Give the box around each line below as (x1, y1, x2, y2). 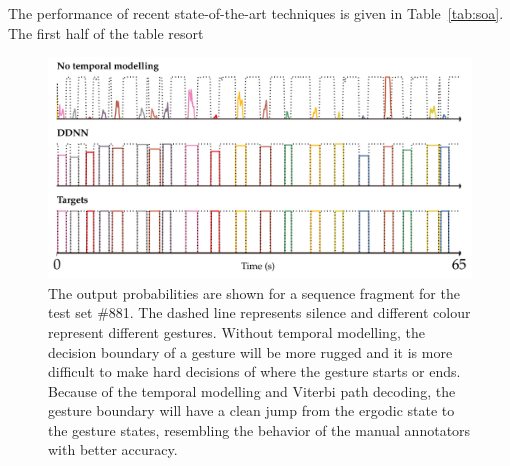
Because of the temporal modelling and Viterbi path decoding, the (48, 380, 456, 401)
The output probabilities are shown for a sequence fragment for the (48, 282, 460, 303)
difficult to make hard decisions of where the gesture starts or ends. (48, 361, 461, 382)
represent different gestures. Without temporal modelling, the (48, 321, 425, 342)
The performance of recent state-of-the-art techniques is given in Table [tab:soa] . (8, 3, 504, 23)
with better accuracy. (48, 439, 178, 460)
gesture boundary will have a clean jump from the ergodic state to (48, 400, 455, 421)
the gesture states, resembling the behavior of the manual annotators (48, 419, 471, 440)
